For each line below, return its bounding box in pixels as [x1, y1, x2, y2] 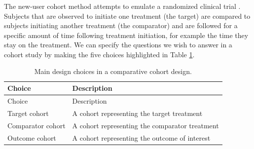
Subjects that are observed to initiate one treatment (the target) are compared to [4, 10, 251, 21]
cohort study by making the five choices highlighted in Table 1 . [4, 49, 195, 59]
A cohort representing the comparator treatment [72, 120, 219, 130]
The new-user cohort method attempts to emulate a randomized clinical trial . [4, 1, 241, 11]
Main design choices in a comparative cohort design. [34, 66, 192, 76]
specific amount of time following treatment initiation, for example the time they [4, 30, 249, 40]
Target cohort [7, 108, 49, 118]
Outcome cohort [7, 132, 56, 143]
